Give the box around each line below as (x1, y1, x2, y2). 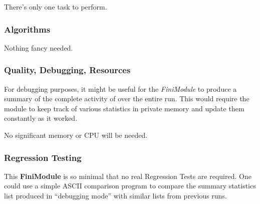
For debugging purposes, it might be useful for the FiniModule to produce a (4, 83, 237, 94)
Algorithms (4, 23, 51, 35)
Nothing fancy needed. (4, 42, 73, 53)
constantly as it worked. (4, 113, 78, 123)
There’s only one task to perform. (4, 2, 107, 12)
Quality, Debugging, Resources (4, 64, 131, 76)
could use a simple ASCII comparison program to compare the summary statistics (4, 180, 256, 191)
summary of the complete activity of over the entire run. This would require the (4, 93, 249, 104)
